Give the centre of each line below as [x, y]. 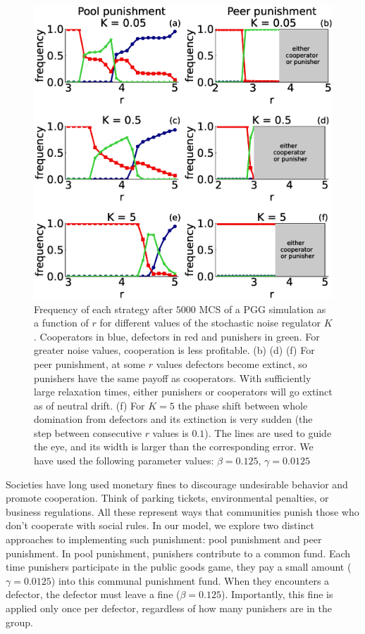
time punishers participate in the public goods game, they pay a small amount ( [179, 567]
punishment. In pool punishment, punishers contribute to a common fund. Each [178, 553]
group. [19, 622]
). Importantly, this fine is [277, 594]
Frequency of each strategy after [104, 309]
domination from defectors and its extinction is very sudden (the [173, 419]
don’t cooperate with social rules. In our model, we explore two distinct [160, 525]
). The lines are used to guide [268, 432]
